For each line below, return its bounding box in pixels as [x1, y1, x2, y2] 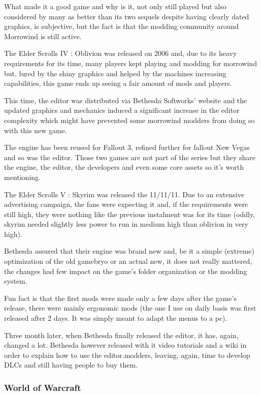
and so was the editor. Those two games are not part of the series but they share [4, 151, 255, 162]
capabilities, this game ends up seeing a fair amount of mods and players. [4, 78, 232, 88]
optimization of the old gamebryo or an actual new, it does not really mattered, [4, 256, 252, 266]
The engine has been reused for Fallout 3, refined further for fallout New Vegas [4, 142, 250, 153]
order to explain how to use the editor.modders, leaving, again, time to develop [4, 349, 250, 360]
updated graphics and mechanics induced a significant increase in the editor [4, 105, 240, 115]
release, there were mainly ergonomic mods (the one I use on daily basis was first [4, 302, 256, 313]
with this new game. [4, 125, 67, 135]
